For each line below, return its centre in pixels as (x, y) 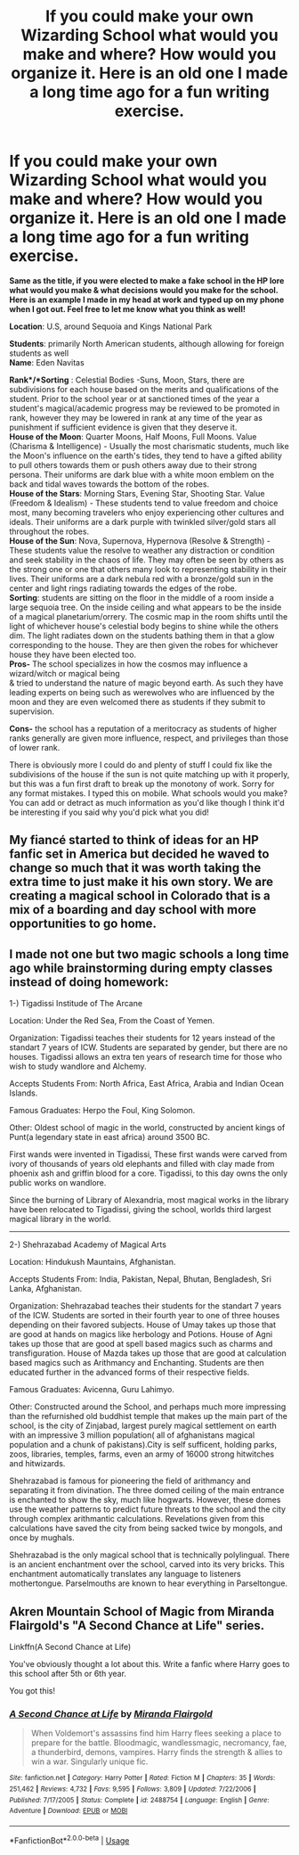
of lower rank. (35, 747)
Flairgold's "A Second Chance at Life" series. (137, 1625)
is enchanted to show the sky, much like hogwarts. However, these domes (145, 1500)
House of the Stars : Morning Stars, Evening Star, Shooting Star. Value (137, 493)
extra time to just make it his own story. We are (141, 882)
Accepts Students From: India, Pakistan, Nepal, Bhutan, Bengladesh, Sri (140, 1279)
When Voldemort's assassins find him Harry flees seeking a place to (156, 1733)
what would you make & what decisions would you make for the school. (144, 290)
